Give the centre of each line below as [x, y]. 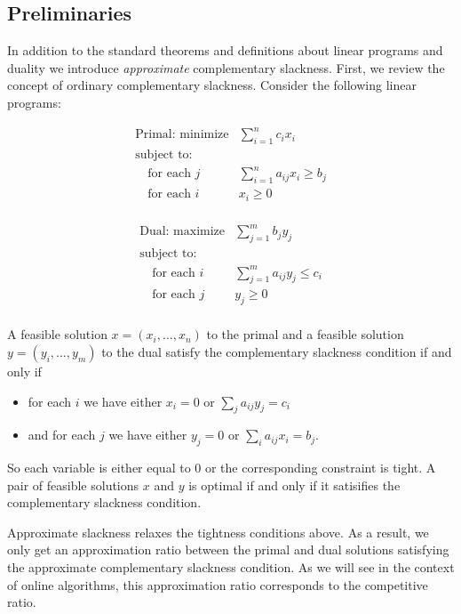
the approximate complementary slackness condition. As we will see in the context [231, 567]
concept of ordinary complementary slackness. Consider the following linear [212, 85]
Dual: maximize [183, 232]
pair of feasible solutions [73, 485]
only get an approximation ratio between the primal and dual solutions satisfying [228, 549]
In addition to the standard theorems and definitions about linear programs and [225, 50]
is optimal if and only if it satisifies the [294, 485]
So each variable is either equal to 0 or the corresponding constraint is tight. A [222, 468]
